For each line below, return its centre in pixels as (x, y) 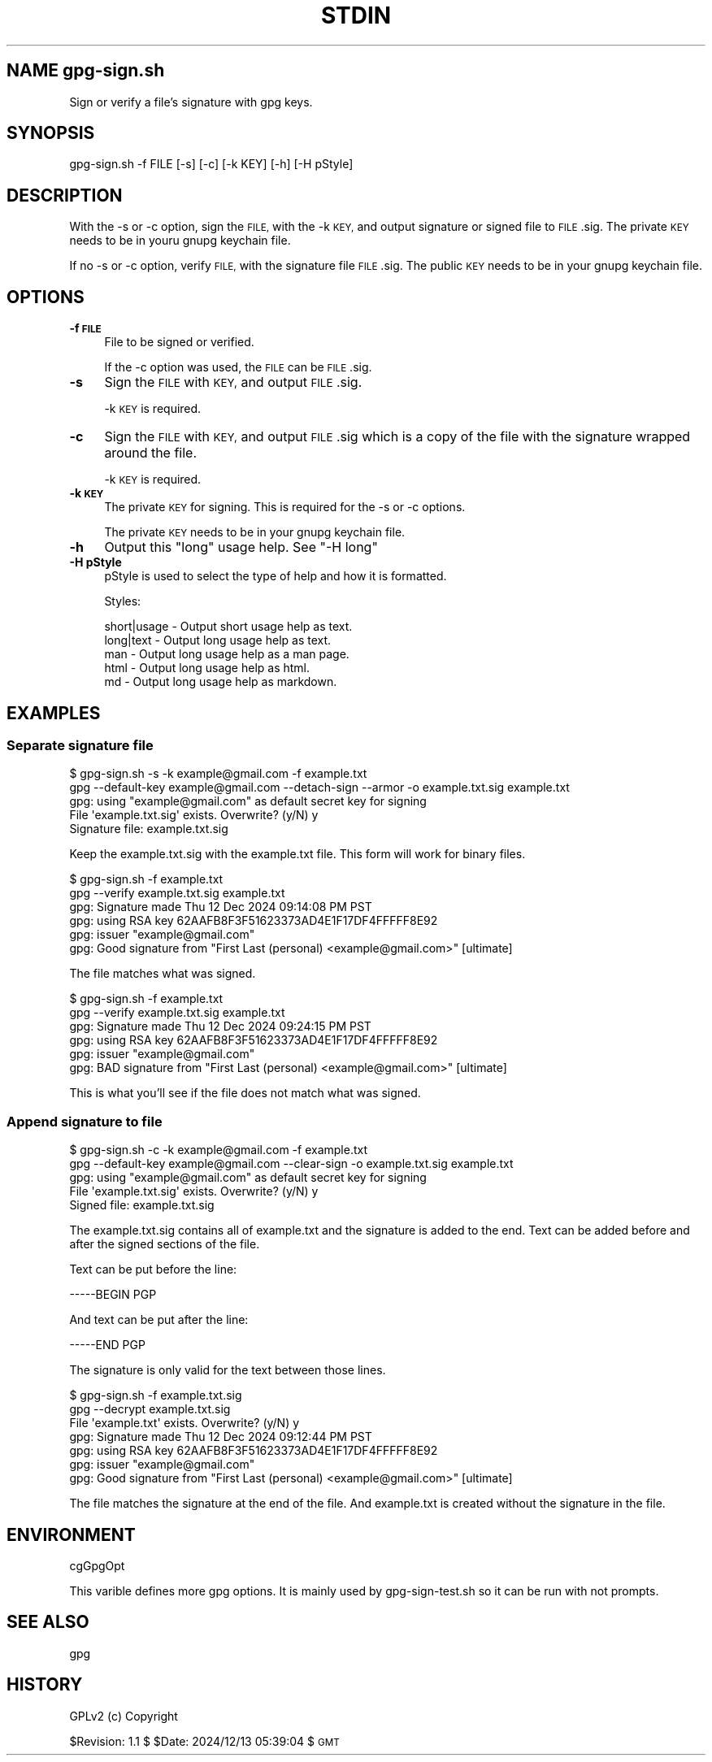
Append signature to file (85, 1121)
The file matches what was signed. (163, 974)
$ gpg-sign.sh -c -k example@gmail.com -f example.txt (218, 1150)
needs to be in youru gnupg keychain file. (180, 241)
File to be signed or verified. (179, 342)
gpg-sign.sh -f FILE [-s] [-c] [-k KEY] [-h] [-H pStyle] (211, 164)
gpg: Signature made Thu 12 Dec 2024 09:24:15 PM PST (220, 1026)
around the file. (151, 453)
